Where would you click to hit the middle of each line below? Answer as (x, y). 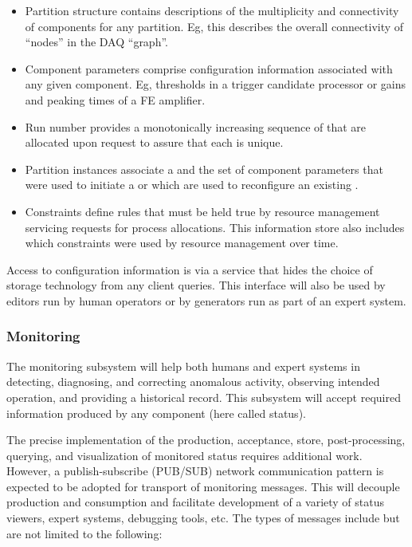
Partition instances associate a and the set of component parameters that (204, 169)
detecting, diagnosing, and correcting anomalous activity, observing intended (193, 382)
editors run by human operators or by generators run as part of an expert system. (206, 300)
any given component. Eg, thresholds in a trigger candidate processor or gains (216, 84)
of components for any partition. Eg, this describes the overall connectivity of (214, 26)
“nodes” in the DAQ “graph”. (96, 42)
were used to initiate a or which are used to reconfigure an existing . (192, 185)
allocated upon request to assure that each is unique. (154, 142)
